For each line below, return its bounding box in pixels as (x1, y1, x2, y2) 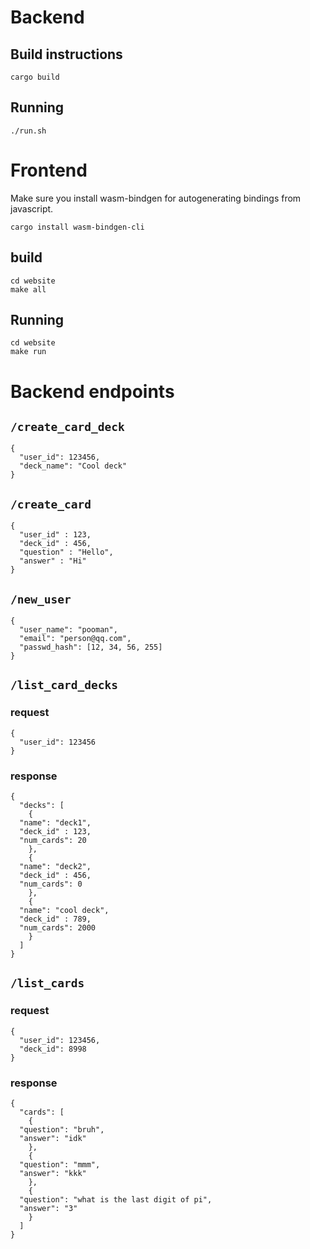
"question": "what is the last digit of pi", (19, 1194, 213, 1205)
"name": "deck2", (19, 861, 92, 871)
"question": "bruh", (19, 1124, 105, 1135)
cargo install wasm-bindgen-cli (10, 222, 145, 232)
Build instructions (10, 46, 123, 63)
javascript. (10, 202, 54, 215)
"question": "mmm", (19, 1159, 101, 1170)
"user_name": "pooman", (19, 625, 118, 635)
